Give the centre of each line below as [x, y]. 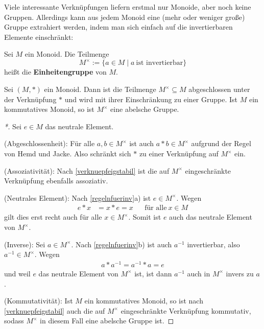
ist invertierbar [160, 63]
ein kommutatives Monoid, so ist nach [144, 301]
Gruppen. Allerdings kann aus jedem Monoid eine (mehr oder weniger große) [125, 17]
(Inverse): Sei [25, 244]
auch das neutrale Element [211, 217]
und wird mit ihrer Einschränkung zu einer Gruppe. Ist [151, 99]
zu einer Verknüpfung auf [179, 154]
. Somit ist [145, 217]
